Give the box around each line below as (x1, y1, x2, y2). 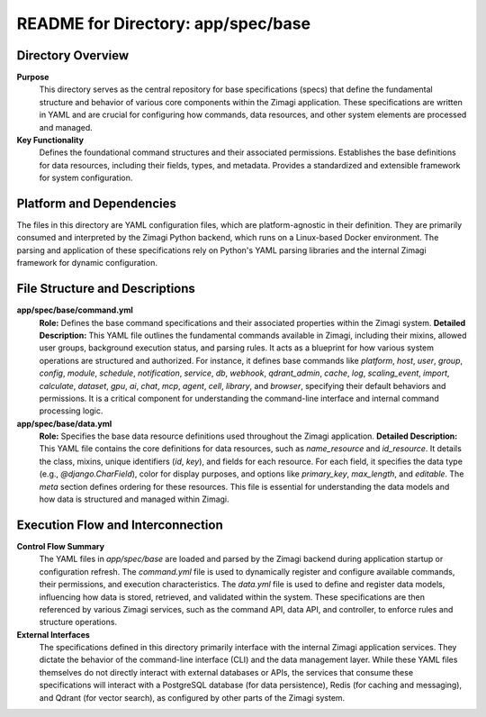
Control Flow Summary (16, 540, 105, 551)
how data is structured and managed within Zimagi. (39, 494, 229, 504)
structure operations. (39, 617, 117, 628)
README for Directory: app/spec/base (16, 14, 310, 33)
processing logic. (39, 405, 103, 416)
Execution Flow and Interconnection (16, 517, 224, 532)
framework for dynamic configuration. (16, 258, 157, 268)
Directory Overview (16, 48, 130, 63)
